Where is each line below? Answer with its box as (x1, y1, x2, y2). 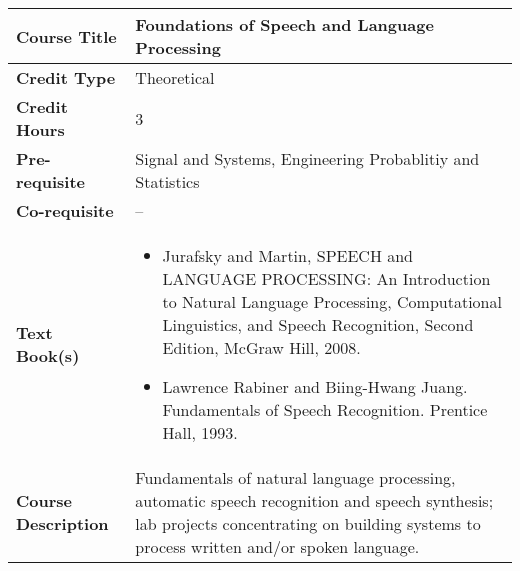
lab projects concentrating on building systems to (135, 512, 481, 535)
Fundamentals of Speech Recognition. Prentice (162, 398, 488, 421)
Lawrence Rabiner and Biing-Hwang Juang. (162, 375, 468, 398)
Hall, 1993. (162, 421, 238, 444)
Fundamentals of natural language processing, (135, 466, 456, 489)
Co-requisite (16, 199, 114, 222)
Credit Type (16, 66, 116, 89)
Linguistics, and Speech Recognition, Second (162, 313, 474, 336)
